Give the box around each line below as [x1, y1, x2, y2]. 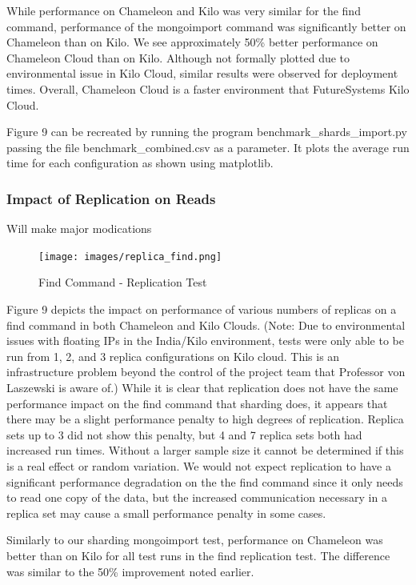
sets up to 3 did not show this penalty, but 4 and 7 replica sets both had [6, 426, 362, 443]
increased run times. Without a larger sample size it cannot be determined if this [6, 442, 404, 459]
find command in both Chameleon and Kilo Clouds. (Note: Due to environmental [6, 316, 406, 333]
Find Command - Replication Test [38, 274, 207, 290]
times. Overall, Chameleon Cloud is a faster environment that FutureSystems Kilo [6, 80, 410, 97]
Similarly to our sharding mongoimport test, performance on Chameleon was [6, 531, 383, 548]
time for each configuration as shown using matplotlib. [6, 154, 274, 171]
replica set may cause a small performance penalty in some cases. [6, 504, 326, 521]
